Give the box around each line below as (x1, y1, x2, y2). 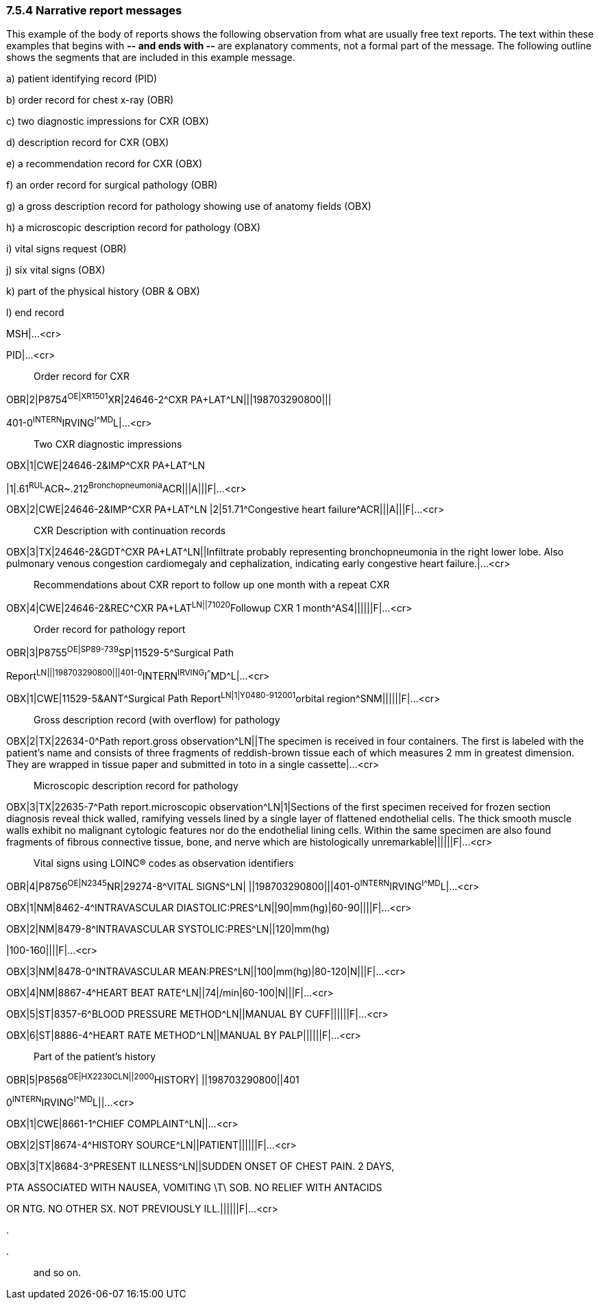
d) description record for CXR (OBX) (6, 136, 169, 149)
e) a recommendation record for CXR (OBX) (6, 158, 203, 170)
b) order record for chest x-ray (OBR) (6, 94, 174, 106)
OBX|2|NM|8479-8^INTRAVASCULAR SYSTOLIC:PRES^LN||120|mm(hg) (6, 922, 330, 935)
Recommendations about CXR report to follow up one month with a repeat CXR (34, 579, 390, 591)
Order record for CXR (34, 370, 130, 383)
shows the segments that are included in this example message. (6, 51, 295, 64)
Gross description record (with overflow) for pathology (34, 713, 280, 726)
